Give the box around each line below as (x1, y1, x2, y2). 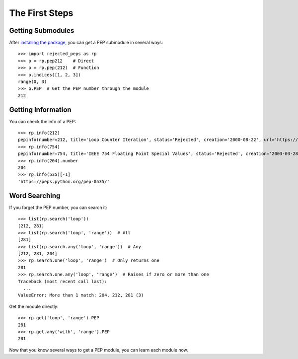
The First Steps (9, 7, 74, 18)
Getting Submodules (9, 26, 74, 35)
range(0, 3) (18, 79, 47, 84)
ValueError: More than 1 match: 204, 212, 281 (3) (18, 292, 144, 298)
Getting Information (9, 105, 72, 114)
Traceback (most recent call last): (18, 279, 107, 284)
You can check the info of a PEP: (9, 118, 76, 124)
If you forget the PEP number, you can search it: (9, 204, 107, 211)
